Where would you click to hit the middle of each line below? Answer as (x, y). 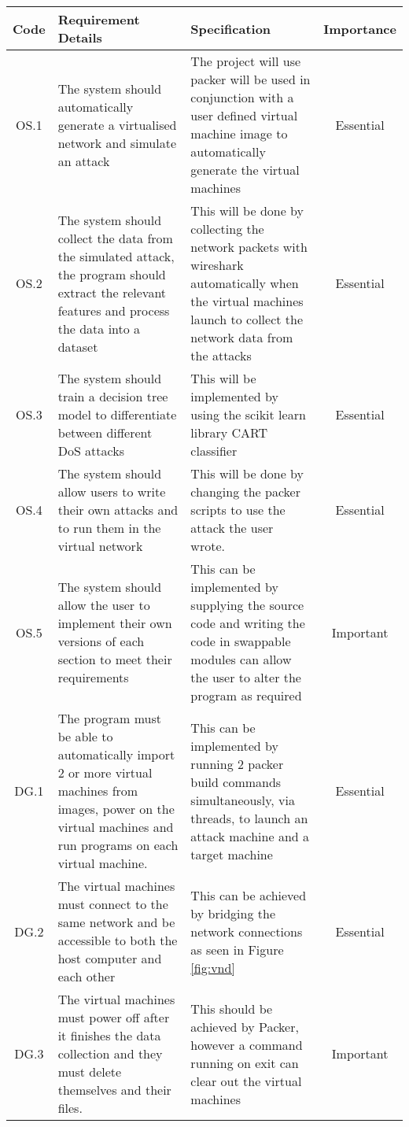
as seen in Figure (237, 949)
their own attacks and (118, 510)
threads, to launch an (249, 818)
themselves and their (114, 1090)
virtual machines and (116, 827)
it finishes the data (109, 1035)
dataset (78, 346)
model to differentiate (117, 414)
